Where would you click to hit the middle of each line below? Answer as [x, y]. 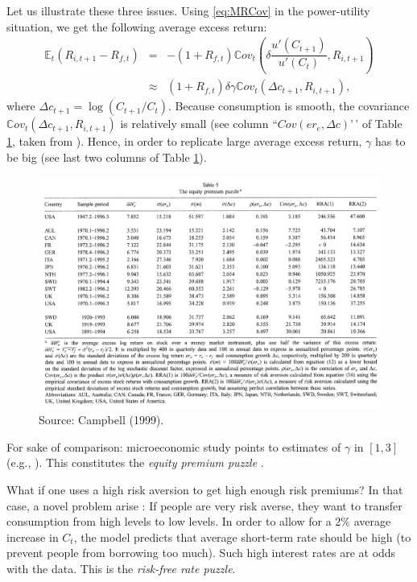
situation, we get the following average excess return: [137, 26]
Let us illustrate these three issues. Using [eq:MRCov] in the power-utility [188, 10]
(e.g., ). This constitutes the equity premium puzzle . [135, 462]
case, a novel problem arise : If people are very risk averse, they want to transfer [204, 505]
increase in [33, 537]
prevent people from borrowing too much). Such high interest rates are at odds [201, 553]
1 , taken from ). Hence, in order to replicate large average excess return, [184, 141]
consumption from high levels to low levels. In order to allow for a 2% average [199, 521]
